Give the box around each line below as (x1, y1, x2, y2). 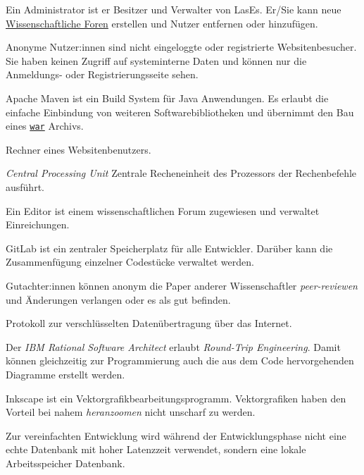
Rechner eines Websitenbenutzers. (6, 142, 151, 156)
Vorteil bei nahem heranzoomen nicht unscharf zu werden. (6, 405, 256, 419)
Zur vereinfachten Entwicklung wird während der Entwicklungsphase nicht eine (6, 428, 346, 443)
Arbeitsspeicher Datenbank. (6, 455, 125, 470)
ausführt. (6, 180, 44, 194)
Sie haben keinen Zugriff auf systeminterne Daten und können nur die (6, 53, 307, 68)
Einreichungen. (6, 217, 70, 232)
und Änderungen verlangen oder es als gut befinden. (6, 292, 231, 307)
